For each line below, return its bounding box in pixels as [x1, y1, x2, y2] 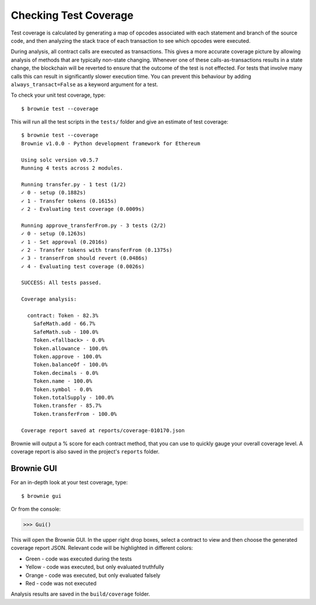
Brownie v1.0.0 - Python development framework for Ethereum [21, 140, 200, 146]
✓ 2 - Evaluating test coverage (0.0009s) [21, 206, 145, 212]
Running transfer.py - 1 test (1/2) [21, 181, 126, 187]
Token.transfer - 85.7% [33, 402, 102, 409]
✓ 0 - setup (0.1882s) [21, 189, 87, 196]
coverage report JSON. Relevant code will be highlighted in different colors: [11, 545, 193, 552]
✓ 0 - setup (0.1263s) [21, 230, 87, 237]
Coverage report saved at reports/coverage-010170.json [21, 427, 185, 433]
